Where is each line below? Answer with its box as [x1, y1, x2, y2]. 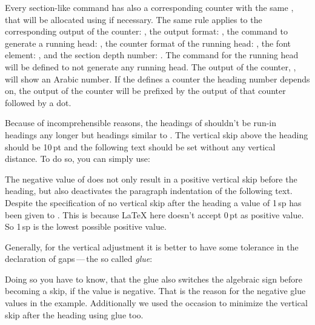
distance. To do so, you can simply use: [5, 152, 150, 165]
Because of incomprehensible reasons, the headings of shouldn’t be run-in [5, 116, 277, 129]
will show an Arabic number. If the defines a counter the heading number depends [5, 72, 310, 85]
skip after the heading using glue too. [5, 308, 144, 321]
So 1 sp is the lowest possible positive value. [5, 220, 167, 233]
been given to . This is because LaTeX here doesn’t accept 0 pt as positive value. [5, 208, 304, 221]
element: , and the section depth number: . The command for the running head [5, 49, 299, 61]
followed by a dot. [5, 96, 71, 109]
